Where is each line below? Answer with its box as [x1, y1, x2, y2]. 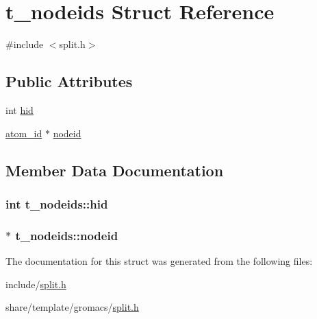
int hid [5, 102, 34, 117]
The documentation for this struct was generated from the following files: [5, 253, 313, 268]
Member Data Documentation [5, 159, 224, 180]
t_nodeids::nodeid [15, 226, 118, 244]
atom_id [5, 126, 42, 140]
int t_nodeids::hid [5, 195, 108, 212]
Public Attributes [5, 71, 133, 92]
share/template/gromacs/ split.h [5, 300, 139, 314]
